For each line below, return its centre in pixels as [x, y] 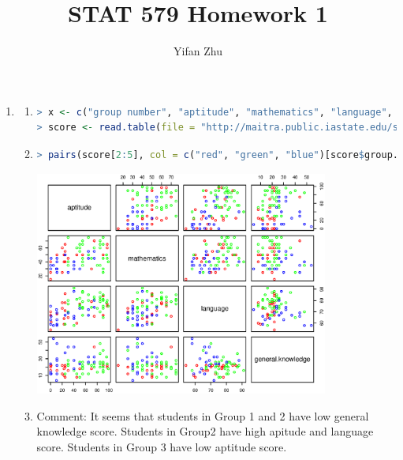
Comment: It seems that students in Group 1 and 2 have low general [203, 415]
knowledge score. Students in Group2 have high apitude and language [205, 431]
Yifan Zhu [198, 51]
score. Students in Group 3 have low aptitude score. [162, 446]
